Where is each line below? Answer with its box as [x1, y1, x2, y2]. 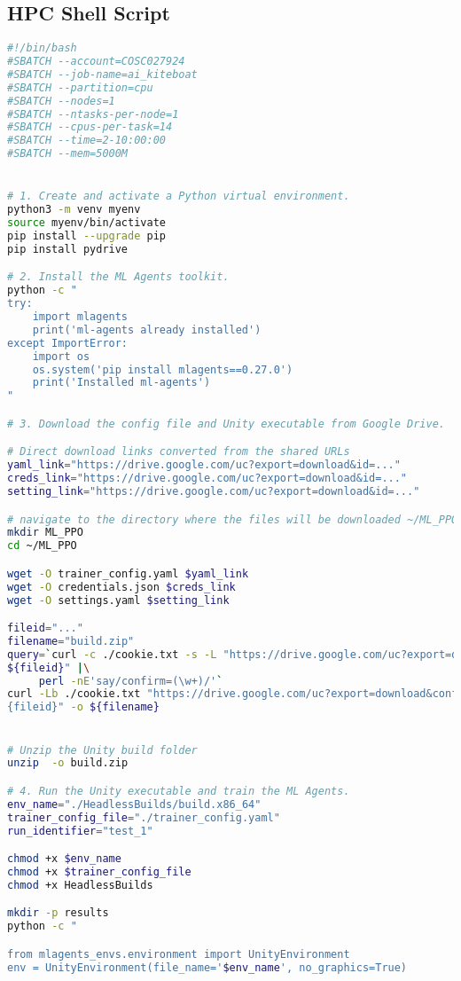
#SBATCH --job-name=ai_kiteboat [7, 67, 198, 81]
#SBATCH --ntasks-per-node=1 [7, 107, 179, 121]
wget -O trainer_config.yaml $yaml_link [7, 567, 249, 580]
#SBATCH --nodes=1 [7, 94, 115, 107]
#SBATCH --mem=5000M [7, 147, 129, 161]
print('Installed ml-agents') [32, 376, 211, 389]
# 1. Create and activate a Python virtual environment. [7, 190, 350, 203]
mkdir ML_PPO [7, 526, 83, 539]
